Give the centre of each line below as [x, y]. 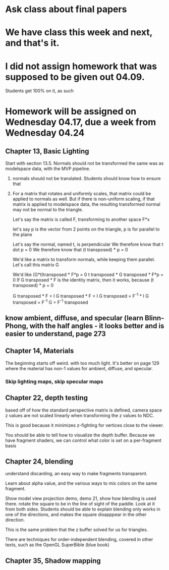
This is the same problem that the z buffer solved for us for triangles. [77, 530]
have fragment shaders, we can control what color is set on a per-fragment [83, 440]
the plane [22, 235]
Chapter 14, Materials [40, 351]
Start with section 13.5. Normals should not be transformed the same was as [84, 163]
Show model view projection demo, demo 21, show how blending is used [81, 498]
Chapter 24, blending [39, 461]
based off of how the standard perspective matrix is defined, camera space [84, 410]
